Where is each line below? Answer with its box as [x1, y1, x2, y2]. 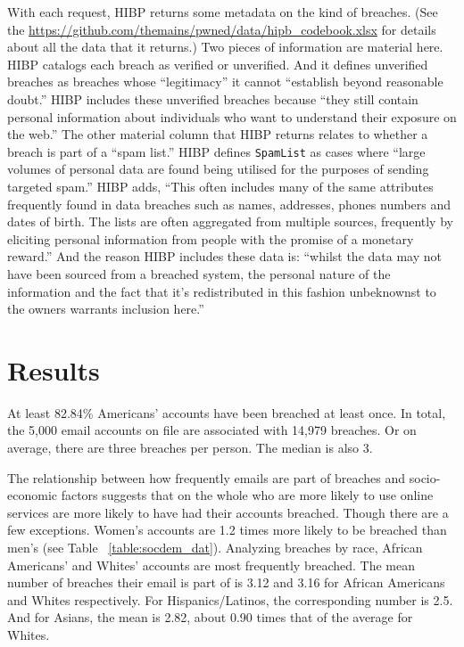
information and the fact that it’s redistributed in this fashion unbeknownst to [7, 282, 436, 300]
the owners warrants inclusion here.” [7, 299, 204, 318]
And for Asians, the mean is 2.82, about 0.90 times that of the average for [7, 608, 413, 627]
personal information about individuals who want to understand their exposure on [7, 107, 457, 126]
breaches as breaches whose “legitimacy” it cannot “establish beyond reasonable [7, 72, 443, 91]
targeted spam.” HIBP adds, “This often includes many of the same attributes [7, 177, 434, 195]
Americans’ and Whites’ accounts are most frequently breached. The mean [7, 555, 415, 574]
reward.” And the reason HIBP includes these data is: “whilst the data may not [7, 247, 442, 266]
